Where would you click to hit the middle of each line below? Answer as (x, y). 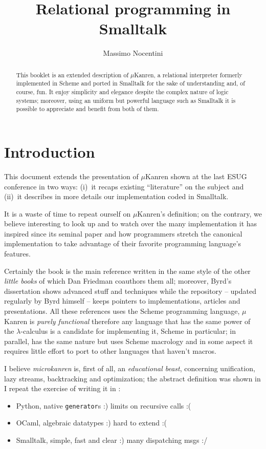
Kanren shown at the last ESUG (196, 176)
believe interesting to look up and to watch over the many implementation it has (131, 223)
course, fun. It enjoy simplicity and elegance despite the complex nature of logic (122, 92)
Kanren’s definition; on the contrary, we (199, 213)
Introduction (50, 151)
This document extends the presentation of (71, 176)
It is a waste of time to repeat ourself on (68, 213)
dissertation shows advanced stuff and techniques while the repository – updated (130, 291)
